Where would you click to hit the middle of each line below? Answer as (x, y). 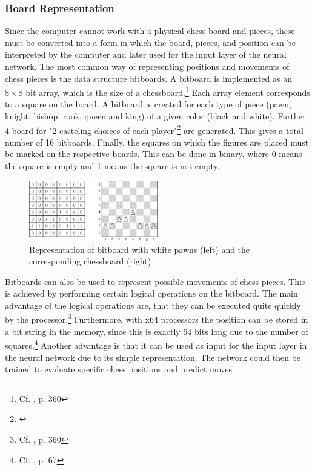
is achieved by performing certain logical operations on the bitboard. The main (151, 293)
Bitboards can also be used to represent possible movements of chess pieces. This (155, 281)
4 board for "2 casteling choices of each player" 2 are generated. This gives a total (154, 129)
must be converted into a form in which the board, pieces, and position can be (150, 42)
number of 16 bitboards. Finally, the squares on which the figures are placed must (157, 142)
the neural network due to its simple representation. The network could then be (153, 357)
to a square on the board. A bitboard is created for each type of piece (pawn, (148, 104)
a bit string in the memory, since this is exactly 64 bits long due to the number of (157, 331)
